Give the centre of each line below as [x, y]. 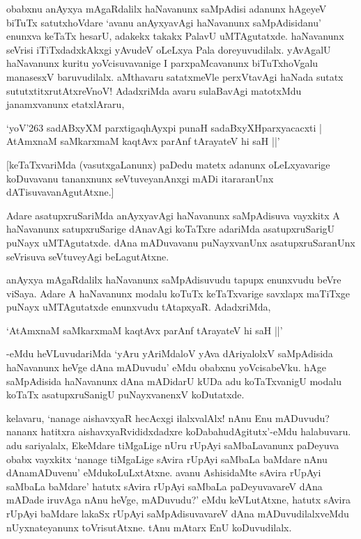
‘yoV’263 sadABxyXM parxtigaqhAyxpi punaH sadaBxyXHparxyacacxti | [164, 127]
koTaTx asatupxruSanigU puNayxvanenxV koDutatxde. [125, 395]
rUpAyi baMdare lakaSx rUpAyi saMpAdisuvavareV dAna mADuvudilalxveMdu [178, 513]
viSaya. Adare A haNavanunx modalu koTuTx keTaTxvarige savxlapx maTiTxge [178, 293]
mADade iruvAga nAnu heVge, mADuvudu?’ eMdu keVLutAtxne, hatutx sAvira [178, 500]
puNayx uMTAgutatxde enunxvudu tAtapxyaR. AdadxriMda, [139, 307]
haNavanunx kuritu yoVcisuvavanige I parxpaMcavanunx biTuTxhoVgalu [162, 63]
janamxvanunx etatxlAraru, [66, 104]
